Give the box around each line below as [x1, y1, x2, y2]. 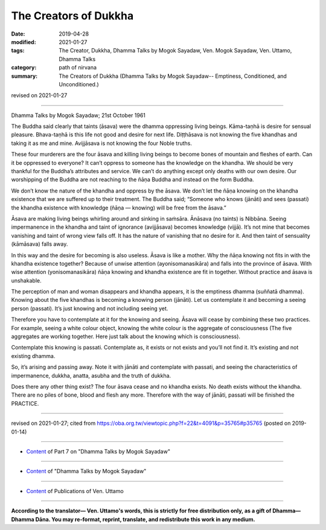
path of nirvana [59, 64, 97, 71]
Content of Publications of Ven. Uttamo [26, 487, 124, 494]
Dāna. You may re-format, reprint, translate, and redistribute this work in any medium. [35, 516, 256, 523]
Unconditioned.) [59, 80, 99, 88]
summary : [11, 72, 38, 80]
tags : [11, 47, 25, 54]
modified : [11, 38, 36, 45]
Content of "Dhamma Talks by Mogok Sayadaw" [26, 468, 147, 475]
